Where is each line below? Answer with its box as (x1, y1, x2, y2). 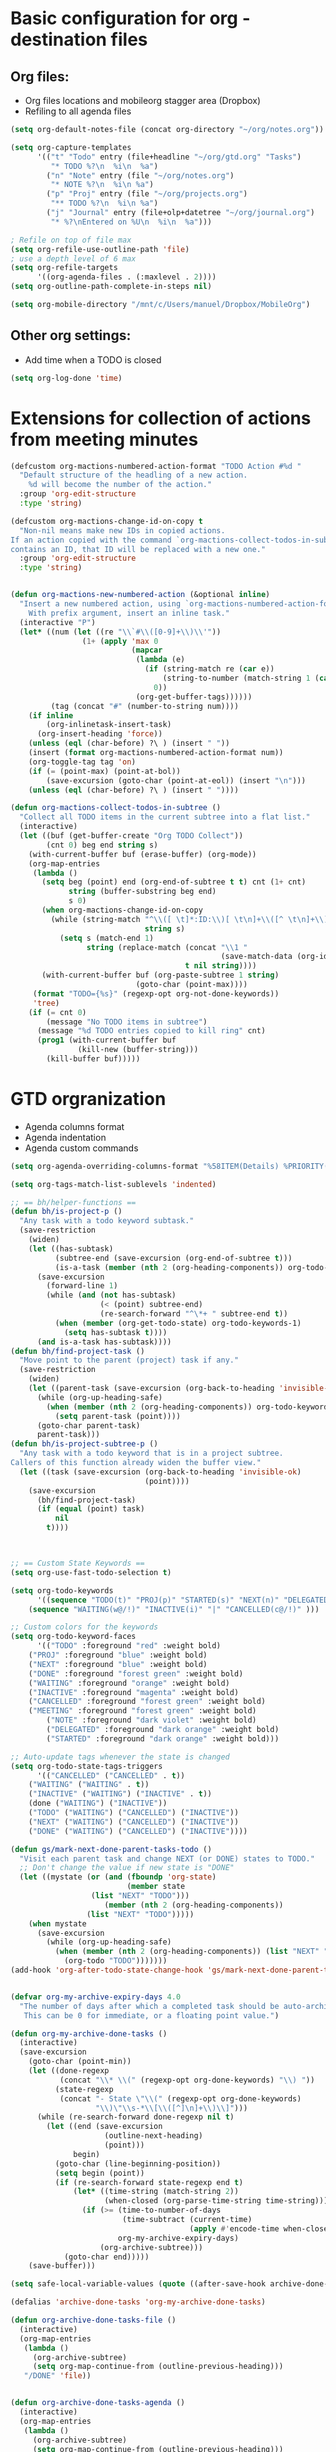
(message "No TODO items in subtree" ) (46, 1017, 208, 1027)
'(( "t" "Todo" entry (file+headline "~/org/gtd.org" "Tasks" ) (36, 152, 302, 162)
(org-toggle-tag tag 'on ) (28, 757, 137, 767)
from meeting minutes (10, 428, 199, 451)
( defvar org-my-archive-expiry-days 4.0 (10, 1992, 182, 2002)
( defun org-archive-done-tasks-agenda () (10, 2398, 186, 2408)
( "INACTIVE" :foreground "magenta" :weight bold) (28, 1687, 240, 1697)
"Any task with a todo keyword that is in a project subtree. (19, 1448, 284, 1459)
